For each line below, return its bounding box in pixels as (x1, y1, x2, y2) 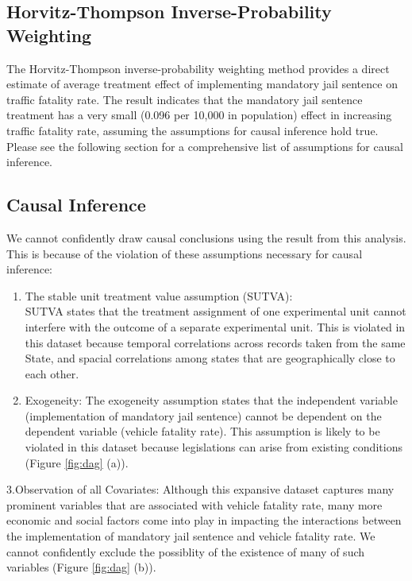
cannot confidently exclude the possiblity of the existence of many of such (6, 543, 365, 560)
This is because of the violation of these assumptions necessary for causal (6, 245, 363, 261)
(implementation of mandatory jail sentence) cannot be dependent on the (25, 407, 382, 424)
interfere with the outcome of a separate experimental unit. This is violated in (25, 318, 406, 335)
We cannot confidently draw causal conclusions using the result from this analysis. (6, 229, 406, 246)
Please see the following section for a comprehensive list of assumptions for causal (6, 138, 403, 154)
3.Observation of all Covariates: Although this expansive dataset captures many (6, 481, 395, 498)
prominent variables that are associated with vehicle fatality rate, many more (6, 496, 383, 513)
